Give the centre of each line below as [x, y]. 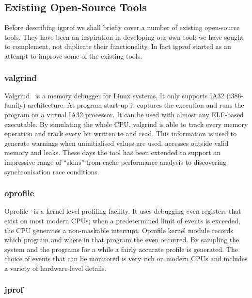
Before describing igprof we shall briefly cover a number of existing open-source [122, 27]
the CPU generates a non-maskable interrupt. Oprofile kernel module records [119, 230]
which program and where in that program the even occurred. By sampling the [122, 240]
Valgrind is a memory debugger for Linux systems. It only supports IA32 [114, 95]
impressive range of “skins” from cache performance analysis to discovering [116, 162]
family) [15, 105]
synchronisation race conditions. [52, 171]
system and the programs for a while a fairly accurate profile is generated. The [121, 249]
